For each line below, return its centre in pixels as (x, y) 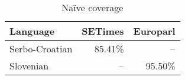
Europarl (154, 31)
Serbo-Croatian (41, 49)
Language (32, 31)
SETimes (103, 31)
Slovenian (29, 66)
